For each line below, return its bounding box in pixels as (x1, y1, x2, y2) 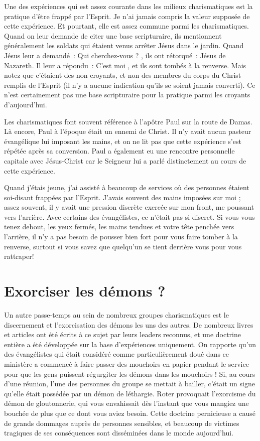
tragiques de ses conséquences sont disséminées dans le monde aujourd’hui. (4, 427, 233, 438)
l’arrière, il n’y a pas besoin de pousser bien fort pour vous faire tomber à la (4, 231, 238, 242)
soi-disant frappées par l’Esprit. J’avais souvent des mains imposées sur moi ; (4, 192, 241, 202)
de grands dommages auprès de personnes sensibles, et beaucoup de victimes (4, 417, 239, 428)
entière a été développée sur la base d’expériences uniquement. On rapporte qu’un (4, 339, 256, 349)
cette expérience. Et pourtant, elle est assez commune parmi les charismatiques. (4, 21, 249, 31)
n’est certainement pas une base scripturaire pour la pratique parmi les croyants (4, 89, 250, 100)
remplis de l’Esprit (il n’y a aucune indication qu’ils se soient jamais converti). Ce (4, 79, 255, 90)
